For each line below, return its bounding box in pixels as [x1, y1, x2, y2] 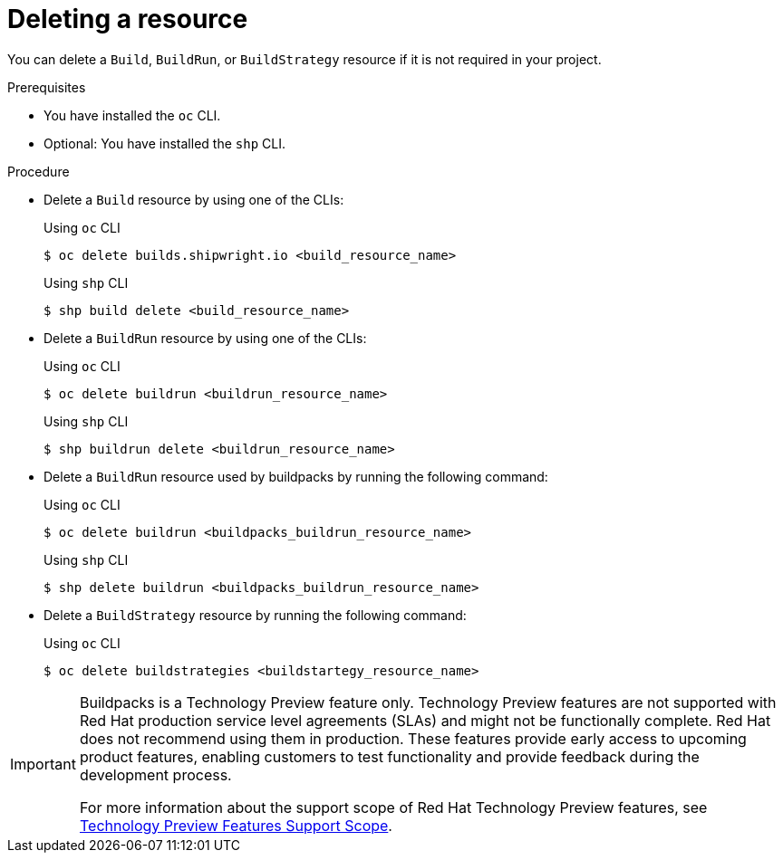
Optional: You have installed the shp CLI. [43, 135, 285, 151]
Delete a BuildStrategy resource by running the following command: [43, 607, 467, 623]
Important [10, 754, 76, 773]
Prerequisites [7, 79, 86, 95]
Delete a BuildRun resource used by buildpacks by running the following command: [43, 468, 548, 484]
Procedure [7, 163, 70, 179]
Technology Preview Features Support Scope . [79, 816, 392, 835]
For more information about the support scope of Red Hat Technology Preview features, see [79, 798, 708, 817]
